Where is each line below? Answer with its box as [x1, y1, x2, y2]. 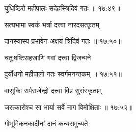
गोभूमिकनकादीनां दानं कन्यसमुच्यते [4, 118, 88, 129]
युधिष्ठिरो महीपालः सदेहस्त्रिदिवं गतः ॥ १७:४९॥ [4, 3, 120, 13]
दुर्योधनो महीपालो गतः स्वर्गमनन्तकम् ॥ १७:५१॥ [4, 69, 122, 79]
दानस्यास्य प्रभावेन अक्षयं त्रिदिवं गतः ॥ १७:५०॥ [4, 36, 122, 46]
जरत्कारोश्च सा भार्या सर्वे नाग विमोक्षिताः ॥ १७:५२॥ [4, 102, 133, 112]
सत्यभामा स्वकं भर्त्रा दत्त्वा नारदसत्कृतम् [4, 19, 99, 29]
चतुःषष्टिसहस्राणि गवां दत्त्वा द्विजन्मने [4, 52, 91, 62]
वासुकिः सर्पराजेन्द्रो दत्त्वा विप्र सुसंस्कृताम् [4, 85, 102, 95]
